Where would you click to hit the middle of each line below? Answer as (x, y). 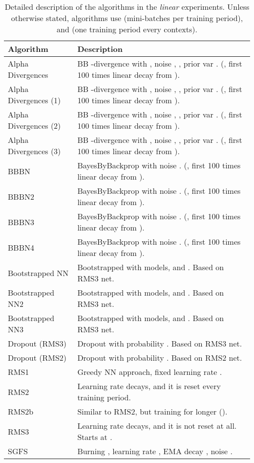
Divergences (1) (34, 100)
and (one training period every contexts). (127, 29)
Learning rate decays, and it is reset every (149, 386)
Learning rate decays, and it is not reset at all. (157, 426)
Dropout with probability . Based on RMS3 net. (160, 343)
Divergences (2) (34, 126)
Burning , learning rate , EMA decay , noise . (155, 451)
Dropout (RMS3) (37, 343)
